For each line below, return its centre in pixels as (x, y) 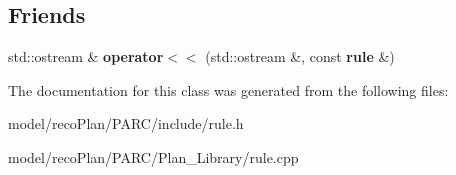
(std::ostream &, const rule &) (300, 56)
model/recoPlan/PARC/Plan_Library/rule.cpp (153, 156)
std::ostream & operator (86, 56)
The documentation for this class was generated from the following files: (228, 89)
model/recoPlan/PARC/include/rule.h (126, 123)
